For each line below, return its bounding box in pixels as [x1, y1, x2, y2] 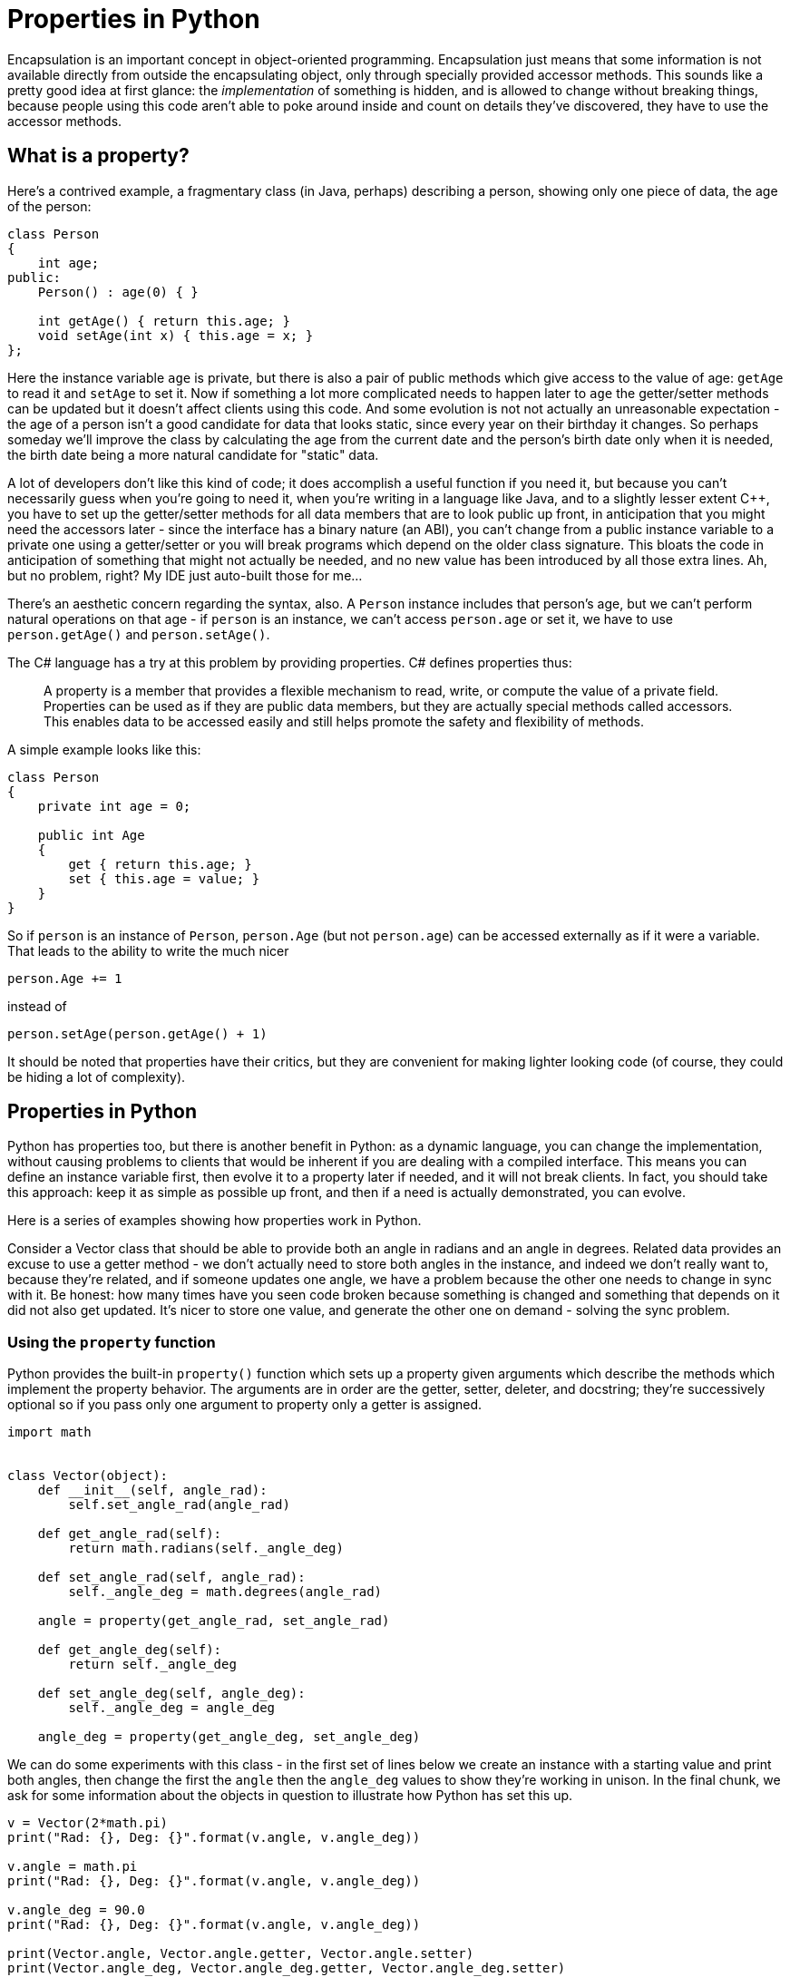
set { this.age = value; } [68, 871, 260, 886]
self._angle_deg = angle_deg [68, 1700, 276, 1716]
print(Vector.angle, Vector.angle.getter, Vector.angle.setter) [7, 1946, 474, 1962]
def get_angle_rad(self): [37, 1526, 222, 1542]
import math [7, 1425, 92, 1440]
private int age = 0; [37, 798, 191, 813]
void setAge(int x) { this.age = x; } [37, 327, 314, 343]
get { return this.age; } [68, 856, 252, 872]
